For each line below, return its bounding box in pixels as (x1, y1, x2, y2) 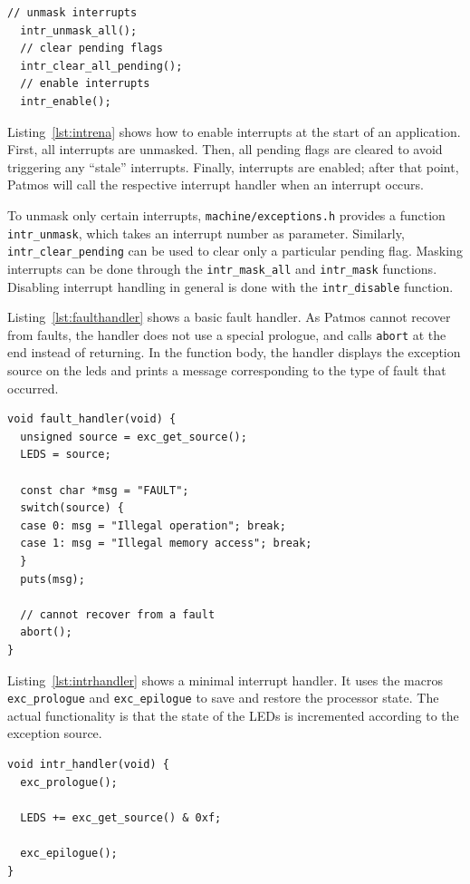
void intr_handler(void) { (7, 758, 169, 771)
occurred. (7, 378, 59, 397)
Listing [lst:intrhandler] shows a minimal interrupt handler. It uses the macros (7, 670, 443, 689)
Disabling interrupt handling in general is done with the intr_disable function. (7, 277, 454, 296)
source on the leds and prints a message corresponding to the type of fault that (7, 361, 446, 380)
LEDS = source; (20, 448, 111, 461)
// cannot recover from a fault (20, 607, 216, 621)
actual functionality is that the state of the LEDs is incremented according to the (7, 705, 459, 724)
